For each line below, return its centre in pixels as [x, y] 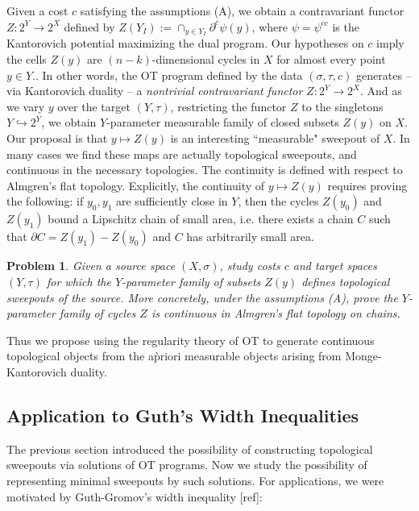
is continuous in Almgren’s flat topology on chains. [276, 313]
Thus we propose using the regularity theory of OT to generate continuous [191, 340]
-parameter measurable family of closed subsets [223, 122]
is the [346, 26]
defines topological [346, 281]
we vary [26, 106]
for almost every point [331, 59]
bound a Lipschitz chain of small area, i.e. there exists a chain [201, 219]
